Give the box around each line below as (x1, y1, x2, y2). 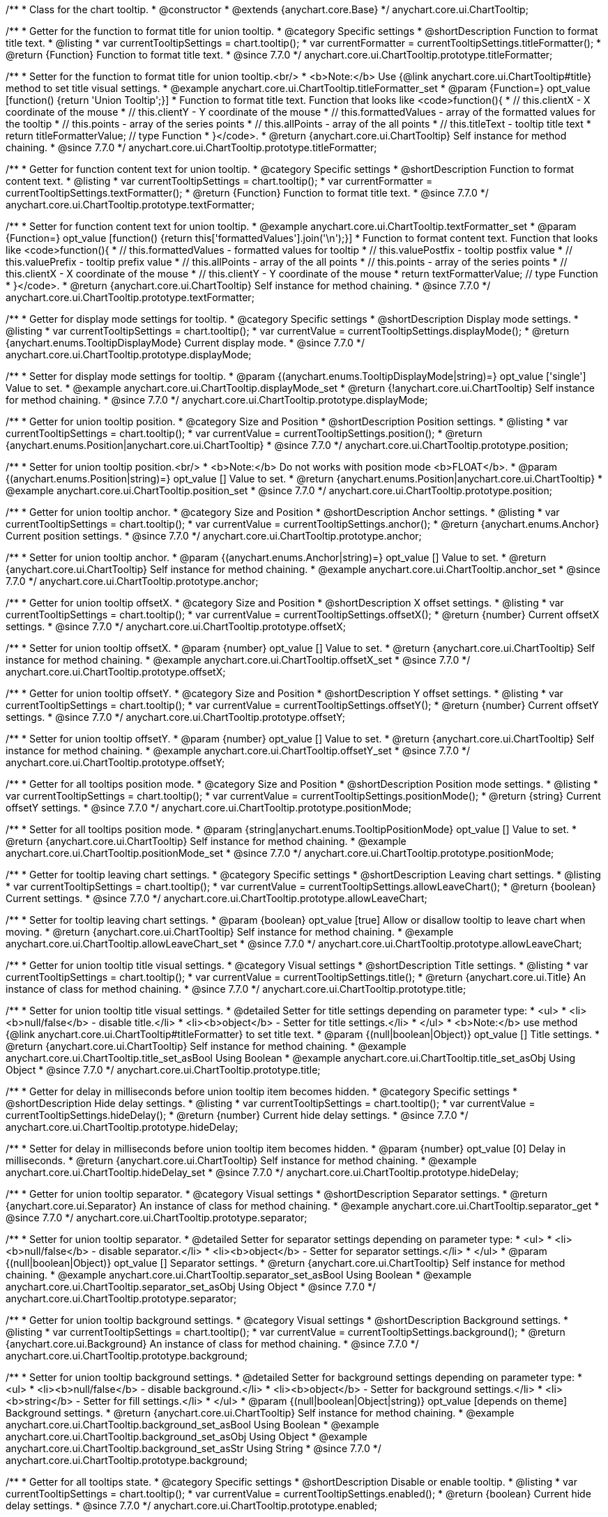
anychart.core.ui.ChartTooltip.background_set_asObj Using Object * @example (6, 1431, 367, 1442)
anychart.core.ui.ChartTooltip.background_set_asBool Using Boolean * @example (6, 1419, 379, 1431)
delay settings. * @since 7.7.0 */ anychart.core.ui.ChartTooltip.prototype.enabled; (6, 1500, 378, 1511)
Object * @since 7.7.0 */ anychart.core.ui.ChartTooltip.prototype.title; (6, 1064, 321, 1076)
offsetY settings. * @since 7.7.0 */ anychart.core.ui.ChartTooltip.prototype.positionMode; (6, 802, 411, 814)
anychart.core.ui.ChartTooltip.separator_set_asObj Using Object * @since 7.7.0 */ (6, 1281, 377, 1293)
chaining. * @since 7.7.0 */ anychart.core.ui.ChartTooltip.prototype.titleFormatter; (6, 142, 377, 153)
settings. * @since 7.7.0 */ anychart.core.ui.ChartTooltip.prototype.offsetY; (6, 711, 345, 723)
